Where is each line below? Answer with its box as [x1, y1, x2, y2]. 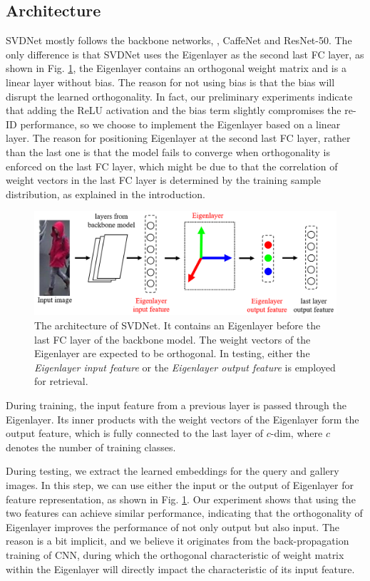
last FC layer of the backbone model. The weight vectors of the [34, 331, 311, 346]
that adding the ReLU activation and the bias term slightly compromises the [6, 103, 341, 118]
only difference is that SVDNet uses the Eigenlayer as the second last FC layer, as [6, 46, 364, 61]
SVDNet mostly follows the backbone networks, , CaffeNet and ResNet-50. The [6, 33, 352, 48]
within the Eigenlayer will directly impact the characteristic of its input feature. [6, 561, 355, 576]
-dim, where [270, 426, 323, 441]
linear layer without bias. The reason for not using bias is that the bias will [6, 74, 335, 89]
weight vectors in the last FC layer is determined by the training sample [6, 173, 322, 187]
